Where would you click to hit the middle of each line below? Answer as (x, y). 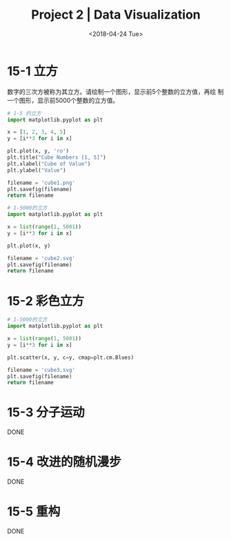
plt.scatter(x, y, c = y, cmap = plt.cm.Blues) (71, 357)
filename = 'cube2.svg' (41, 258)
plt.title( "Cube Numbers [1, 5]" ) (57, 158)
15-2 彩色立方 (46, 301)
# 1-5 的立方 (24, 113)
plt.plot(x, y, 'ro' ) (38, 151)
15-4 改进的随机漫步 (64, 462)
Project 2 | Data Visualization (116, 15)
